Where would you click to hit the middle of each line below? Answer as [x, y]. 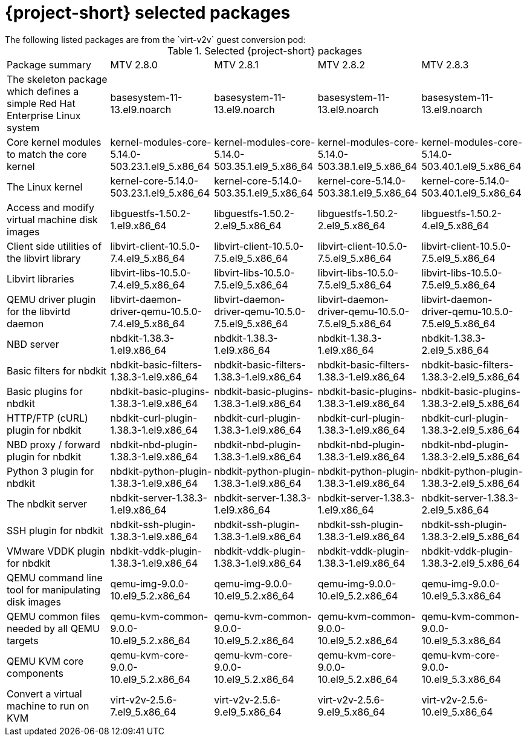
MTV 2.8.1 [236, 64]
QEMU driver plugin [51, 299]
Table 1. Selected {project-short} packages [265, 51]
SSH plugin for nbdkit [55, 530]
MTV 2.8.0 [134, 64]
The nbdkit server [47, 504]
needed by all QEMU [53, 628]
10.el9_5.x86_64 [457, 712]
